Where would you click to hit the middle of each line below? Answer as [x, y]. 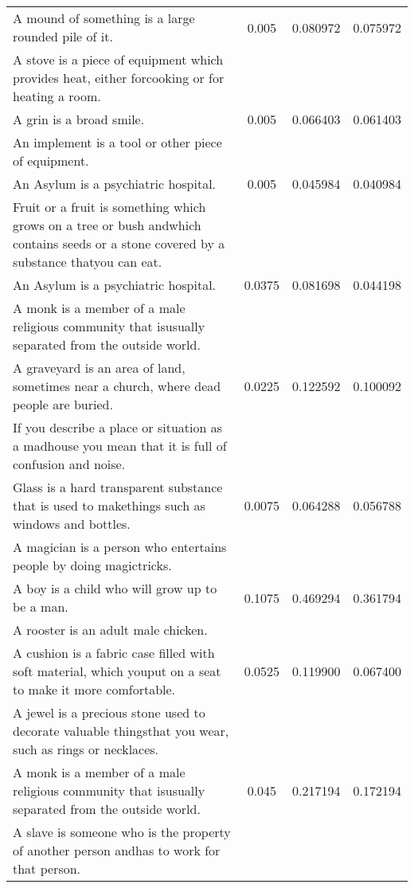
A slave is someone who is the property [122, 832]
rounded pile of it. [63, 36]
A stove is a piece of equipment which [118, 59]
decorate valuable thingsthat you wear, [121, 731]
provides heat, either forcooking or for [119, 78]
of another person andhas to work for [117, 850]
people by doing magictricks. [92, 565]
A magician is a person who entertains [120, 547]
